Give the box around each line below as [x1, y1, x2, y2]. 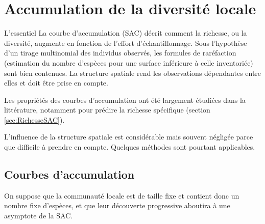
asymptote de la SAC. [4, 210, 73, 221]
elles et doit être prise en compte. [4, 77, 108, 88]
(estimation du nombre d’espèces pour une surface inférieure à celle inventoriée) [4, 57, 253, 68]
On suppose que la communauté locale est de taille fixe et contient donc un [4, 190, 239, 201]
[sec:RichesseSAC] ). [4, 114, 65, 125]
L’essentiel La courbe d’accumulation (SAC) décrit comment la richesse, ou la [4, 27, 247, 38]
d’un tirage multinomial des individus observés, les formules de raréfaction [4, 47, 236, 58]
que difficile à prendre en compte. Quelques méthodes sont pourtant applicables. [4, 142, 255, 152]
